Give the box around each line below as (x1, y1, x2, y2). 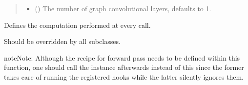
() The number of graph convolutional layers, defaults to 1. (35, 3, 211, 13)
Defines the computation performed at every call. (4, 20, 151, 30)
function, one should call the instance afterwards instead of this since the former (4, 62, 244, 72)
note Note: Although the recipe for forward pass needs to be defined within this (4, 52, 240, 63)
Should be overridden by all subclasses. (4, 36, 121, 46)
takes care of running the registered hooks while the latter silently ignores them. (4, 71, 244, 82)
